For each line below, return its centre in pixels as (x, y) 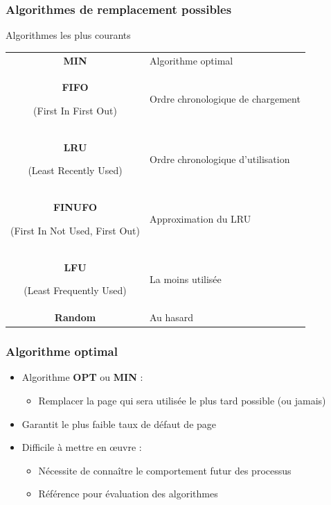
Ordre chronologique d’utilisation (220, 159)
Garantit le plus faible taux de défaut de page (119, 423)
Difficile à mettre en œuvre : (82, 447)
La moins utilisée (185, 279)
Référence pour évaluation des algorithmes (128, 494)
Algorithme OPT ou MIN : (82, 377)
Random (75, 317)
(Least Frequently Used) (75, 290)
